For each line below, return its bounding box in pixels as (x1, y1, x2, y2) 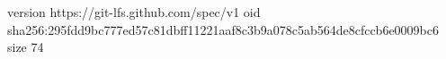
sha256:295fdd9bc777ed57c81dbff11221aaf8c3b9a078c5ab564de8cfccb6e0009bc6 (7, 20, 439, 38)
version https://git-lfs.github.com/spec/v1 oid (7, 3, 261, 21)
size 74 (7, 38, 44, 56)
